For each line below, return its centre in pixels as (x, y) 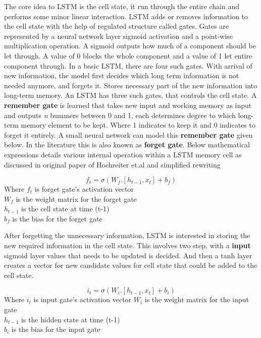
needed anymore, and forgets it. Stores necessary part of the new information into (131, 85)
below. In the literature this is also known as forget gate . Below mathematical (127, 145)
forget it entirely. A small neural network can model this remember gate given (128, 134)
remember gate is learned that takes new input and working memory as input (128, 105)
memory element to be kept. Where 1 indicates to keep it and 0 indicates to (138, 125)
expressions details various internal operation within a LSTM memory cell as (123, 154)
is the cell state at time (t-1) (65, 209)
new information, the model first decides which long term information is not (122, 75)
